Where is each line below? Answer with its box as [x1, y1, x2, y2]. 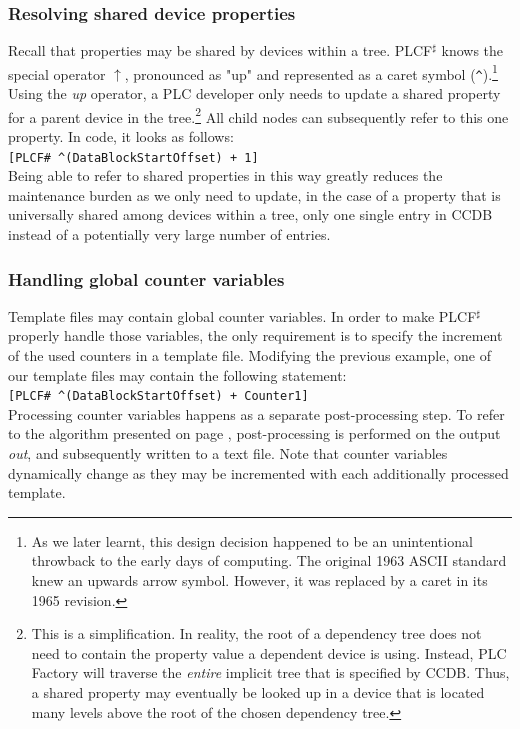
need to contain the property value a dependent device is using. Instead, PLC [31, 642, 507, 663]
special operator [8, 63, 106, 84]
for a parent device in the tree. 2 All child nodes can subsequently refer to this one [8, 103, 509, 127]
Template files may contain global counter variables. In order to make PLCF [8, 305, 477, 326]
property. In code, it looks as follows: [8, 125, 234, 146]
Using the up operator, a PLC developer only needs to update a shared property [8, 83, 501, 104]
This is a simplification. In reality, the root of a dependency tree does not [31, 623, 482, 644]
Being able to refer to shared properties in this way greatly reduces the [8, 165, 443, 186]
